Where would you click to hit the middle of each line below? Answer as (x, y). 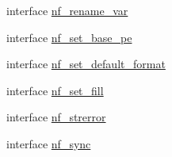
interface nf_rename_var (67, 10)
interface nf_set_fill (55, 90)
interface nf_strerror (56, 117)
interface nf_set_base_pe (69, 37)
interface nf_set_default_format (86, 64)
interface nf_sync (49, 143)
